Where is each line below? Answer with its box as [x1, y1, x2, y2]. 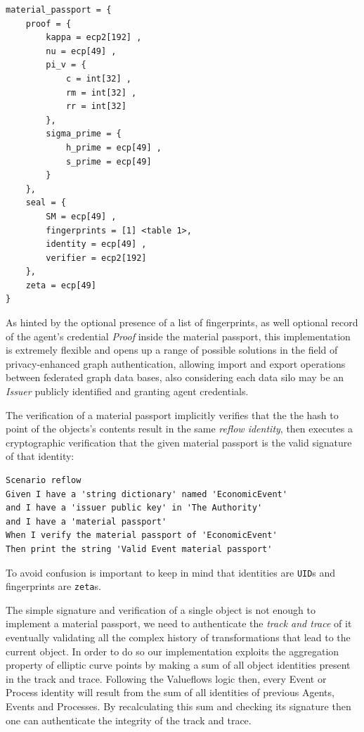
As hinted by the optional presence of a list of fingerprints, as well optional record [6, 315, 358, 330]
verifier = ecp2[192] [46, 252, 147, 263]
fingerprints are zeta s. [6, 579, 101, 593]
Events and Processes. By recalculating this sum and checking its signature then [6, 699, 351, 714]
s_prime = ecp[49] [65, 156, 152, 167]
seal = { [25, 198, 66, 208]
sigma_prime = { [46, 129, 122, 139]
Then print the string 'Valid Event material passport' [6, 544, 273, 554]
